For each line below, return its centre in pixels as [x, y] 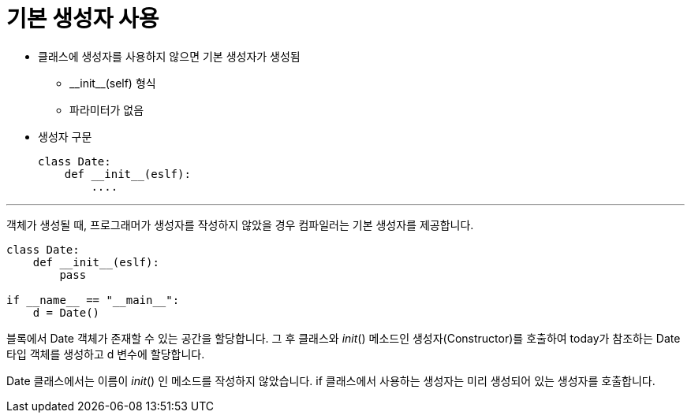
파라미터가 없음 [107, 109]
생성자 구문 [65, 136]
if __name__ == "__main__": [93, 300]
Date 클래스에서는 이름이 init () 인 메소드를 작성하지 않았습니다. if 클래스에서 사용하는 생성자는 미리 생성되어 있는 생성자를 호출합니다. [331, 380]
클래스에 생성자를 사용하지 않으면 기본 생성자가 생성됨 [169, 56]
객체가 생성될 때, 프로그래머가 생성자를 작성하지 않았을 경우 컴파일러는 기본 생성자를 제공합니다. [240, 224]
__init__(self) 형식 [113, 83]
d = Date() [66, 312]
